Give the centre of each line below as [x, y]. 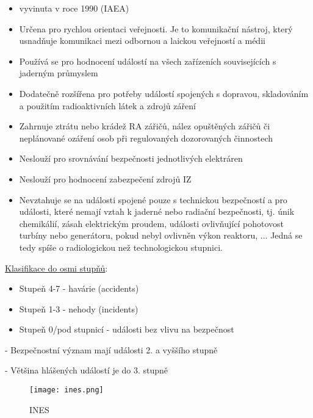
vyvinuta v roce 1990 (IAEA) [74, 8]
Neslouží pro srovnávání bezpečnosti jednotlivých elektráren [131, 158]
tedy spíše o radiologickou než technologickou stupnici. [121, 247]
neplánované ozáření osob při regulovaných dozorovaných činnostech [146, 138]
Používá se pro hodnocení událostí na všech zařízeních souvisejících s [148, 61]
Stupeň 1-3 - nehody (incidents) [79, 308]
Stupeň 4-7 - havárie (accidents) [79, 288]
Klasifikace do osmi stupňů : [56, 268]
